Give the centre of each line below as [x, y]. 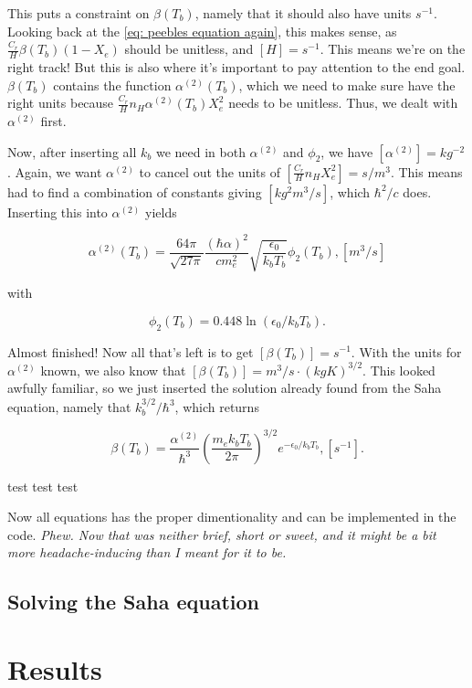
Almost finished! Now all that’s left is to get [131, 351]
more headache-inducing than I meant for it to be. [147, 552]
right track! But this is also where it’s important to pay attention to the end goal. [236, 67]
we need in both [200, 151]
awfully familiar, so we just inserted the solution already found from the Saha [225, 388]
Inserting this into [58, 212]
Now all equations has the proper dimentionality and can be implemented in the [232, 517]
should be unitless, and [189, 49]
